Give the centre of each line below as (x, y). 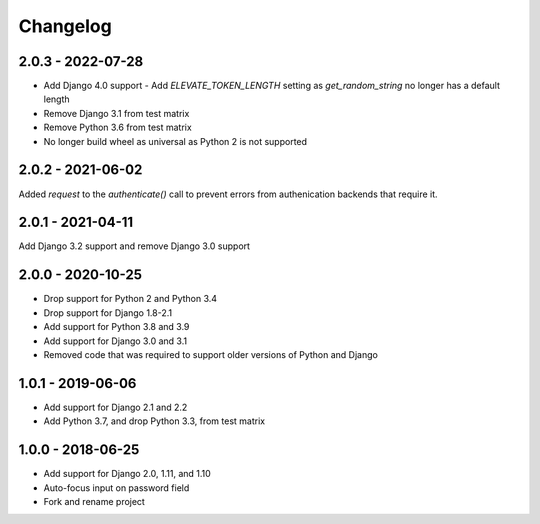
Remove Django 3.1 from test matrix (116, 113)
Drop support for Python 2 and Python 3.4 (130, 299)
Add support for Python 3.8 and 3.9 (116, 327)
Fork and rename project (94, 501)
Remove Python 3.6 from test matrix (117, 127)
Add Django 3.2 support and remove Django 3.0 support (134, 246)
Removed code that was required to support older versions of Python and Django (211, 354)
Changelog (65, 26)
